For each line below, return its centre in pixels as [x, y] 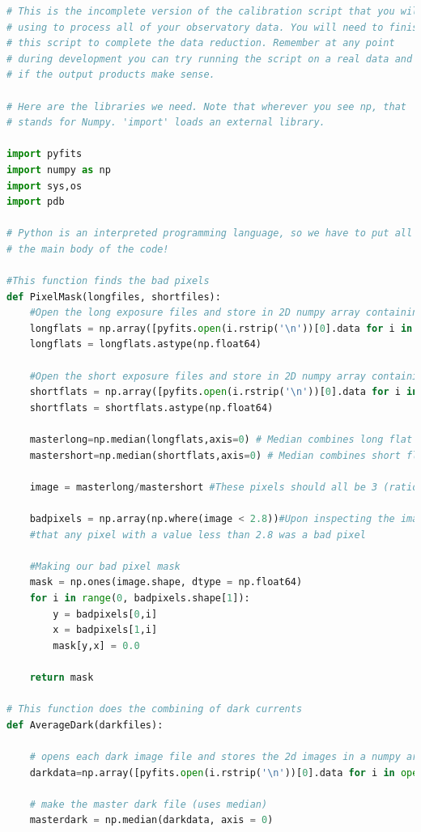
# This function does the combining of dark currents [155, 709]
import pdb [36, 202]
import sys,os [45, 186]
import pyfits [45, 154]
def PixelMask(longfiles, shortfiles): [114, 297]
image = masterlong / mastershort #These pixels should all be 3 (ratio [224, 487]
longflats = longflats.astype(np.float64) [146, 344]
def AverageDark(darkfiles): [85, 725]
